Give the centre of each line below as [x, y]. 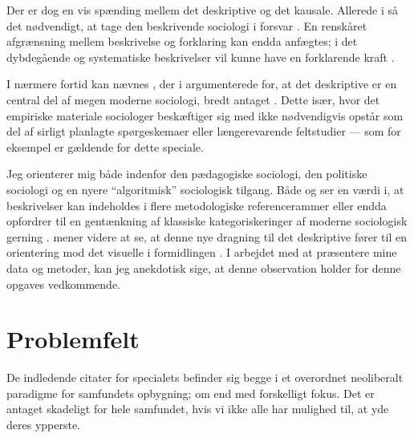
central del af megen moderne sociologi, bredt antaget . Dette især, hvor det [193, 99]
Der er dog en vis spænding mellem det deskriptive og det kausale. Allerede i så [202, 10]
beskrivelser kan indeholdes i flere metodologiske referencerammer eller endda [197, 205]
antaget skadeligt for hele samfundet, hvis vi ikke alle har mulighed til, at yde [198, 409]
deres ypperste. [44, 424]
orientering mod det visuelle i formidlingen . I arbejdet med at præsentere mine [202, 252]
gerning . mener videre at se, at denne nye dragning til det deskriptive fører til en [207, 236]
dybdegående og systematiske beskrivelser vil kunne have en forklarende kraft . [201, 57]
